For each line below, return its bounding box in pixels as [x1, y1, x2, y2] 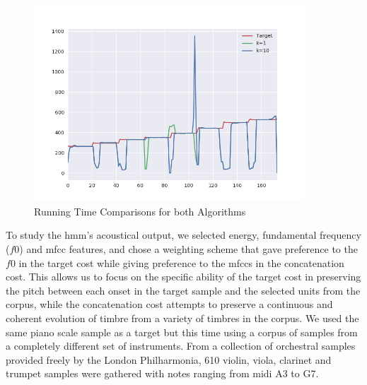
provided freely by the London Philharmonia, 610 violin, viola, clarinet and [6, 352, 332, 367]
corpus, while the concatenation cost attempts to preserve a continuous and [6, 297, 333, 312]
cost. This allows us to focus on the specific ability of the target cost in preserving [6, 269, 361, 284]
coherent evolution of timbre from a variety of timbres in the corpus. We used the [6, 310, 359, 325]
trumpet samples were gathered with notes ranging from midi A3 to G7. [6, 366, 319, 381]
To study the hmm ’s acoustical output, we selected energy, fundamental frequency [6, 227, 361, 242]
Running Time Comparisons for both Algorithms [34, 203, 246, 218]
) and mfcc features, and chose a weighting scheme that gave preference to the [19, 242, 358, 256]
